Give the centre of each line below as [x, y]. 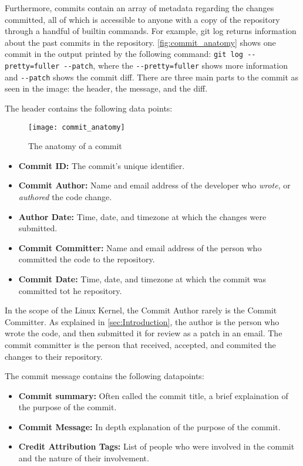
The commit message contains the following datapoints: [105, 376]
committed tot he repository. [70, 290]
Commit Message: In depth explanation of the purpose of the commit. [149, 426]
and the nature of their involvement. [84, 458]
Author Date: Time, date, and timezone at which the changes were [142, 216]
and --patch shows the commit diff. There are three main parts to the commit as [152, 77]
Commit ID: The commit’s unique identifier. [102, 165]
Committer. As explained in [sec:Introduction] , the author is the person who [142, 321]
